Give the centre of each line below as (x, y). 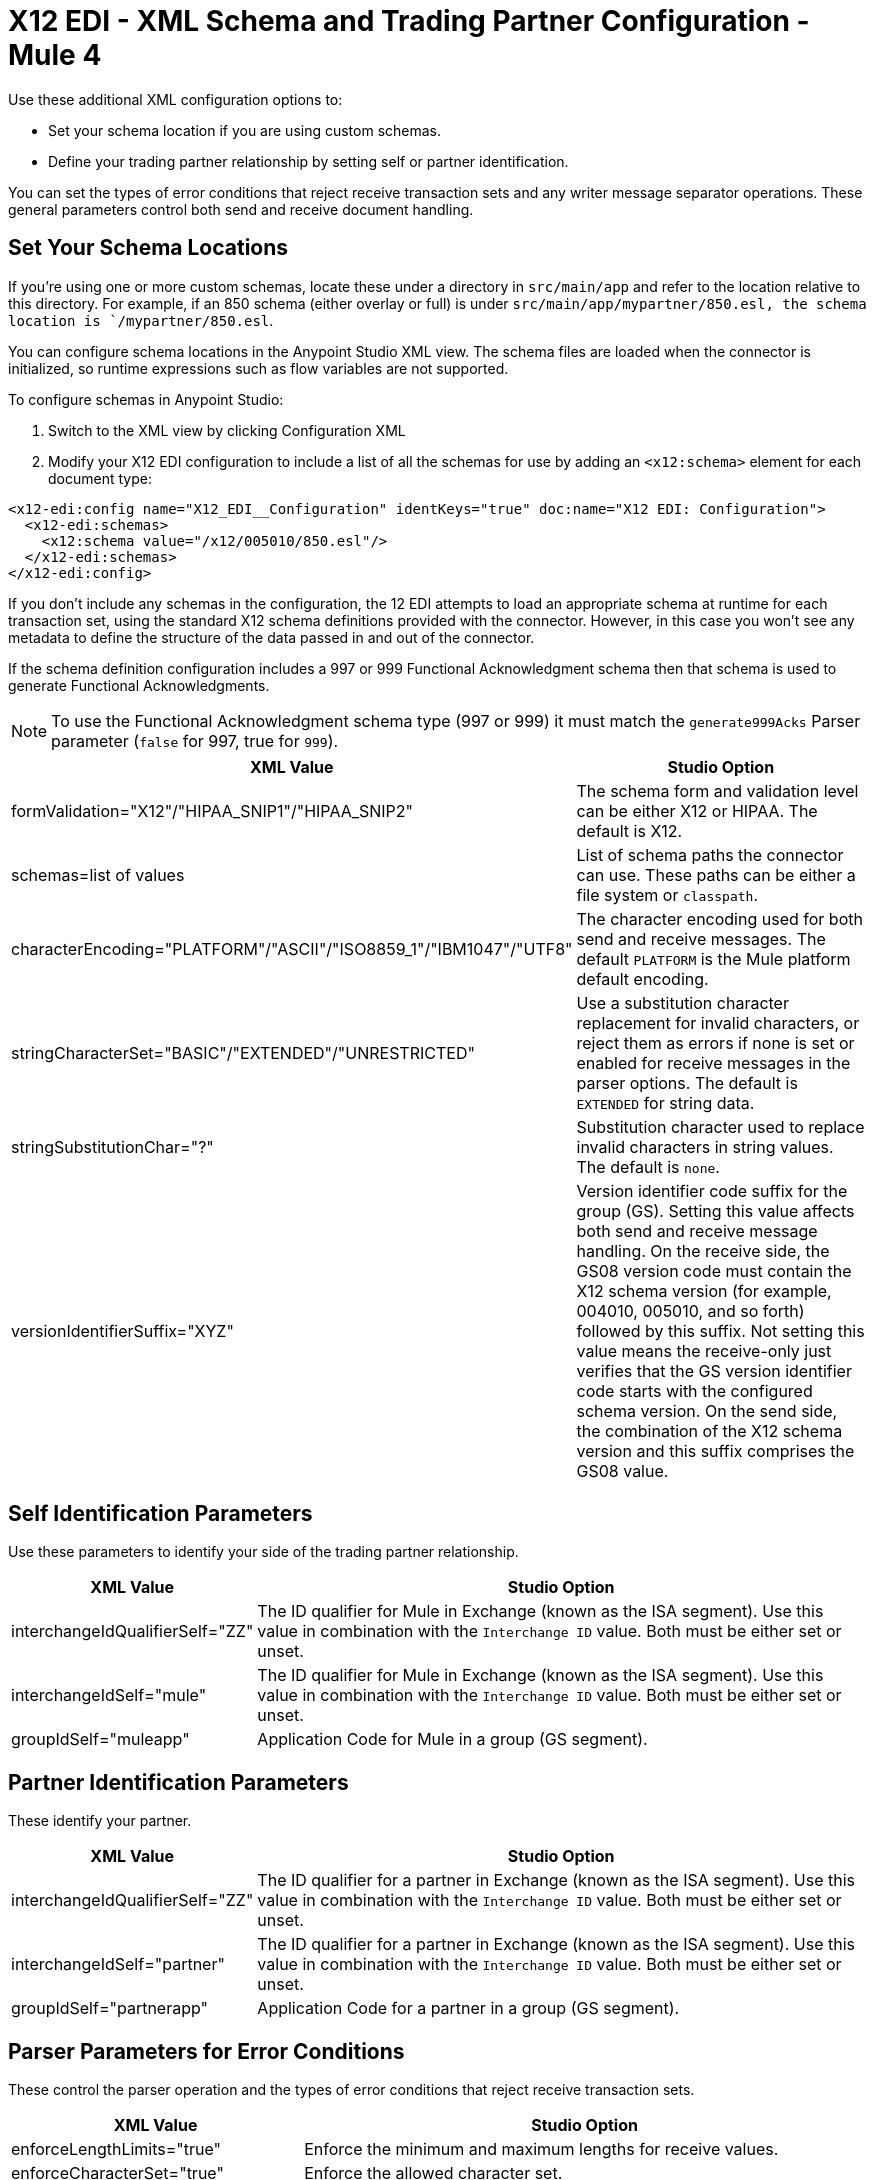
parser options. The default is (687, 1082)
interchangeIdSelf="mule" (109, 1695)
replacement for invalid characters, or (718, 1022)
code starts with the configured (694, 1390)
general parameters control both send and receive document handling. (241, 209)
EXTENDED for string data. (665, 1102)
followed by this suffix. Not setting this (720, 1330)
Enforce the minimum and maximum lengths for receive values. (541, 2149)
